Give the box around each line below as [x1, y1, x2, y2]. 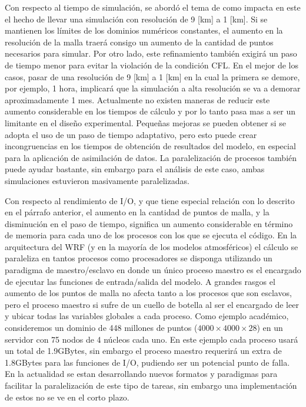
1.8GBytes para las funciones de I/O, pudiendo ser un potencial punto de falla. [5, 356, 290, 368]
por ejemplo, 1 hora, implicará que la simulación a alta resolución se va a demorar [5, 82, 301, 94]
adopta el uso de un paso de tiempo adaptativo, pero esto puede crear [5, 128, 257, 140]
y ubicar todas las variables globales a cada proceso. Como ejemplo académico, [5, 310, 289, 322]
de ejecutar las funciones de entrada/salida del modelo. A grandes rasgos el [5, 275, 275, 287]
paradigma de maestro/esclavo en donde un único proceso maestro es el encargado [5, 264, 301, 276]
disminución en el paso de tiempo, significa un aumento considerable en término [5, 217, 293, 229]
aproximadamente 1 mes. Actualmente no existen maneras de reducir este [5, 93, 270, 106]
